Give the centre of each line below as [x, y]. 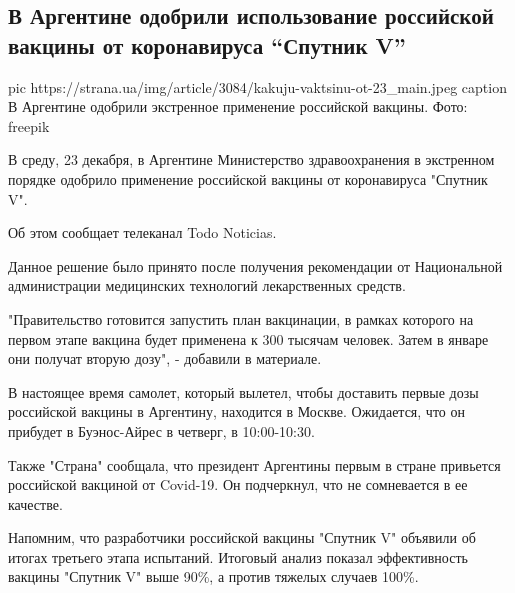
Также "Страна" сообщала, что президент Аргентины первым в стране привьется [254, 464]
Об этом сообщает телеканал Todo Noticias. [142, 232]
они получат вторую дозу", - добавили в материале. [165, 358]
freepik [29, 125]
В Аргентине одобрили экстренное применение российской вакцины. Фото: [238, 106]
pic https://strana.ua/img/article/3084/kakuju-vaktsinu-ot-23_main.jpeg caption [257, 86]
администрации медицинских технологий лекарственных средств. [207, 285]
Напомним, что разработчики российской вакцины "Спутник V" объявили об [242, 537]
